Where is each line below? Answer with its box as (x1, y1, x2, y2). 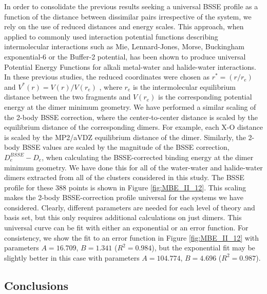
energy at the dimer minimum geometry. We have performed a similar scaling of (4, 101, 256, 112)
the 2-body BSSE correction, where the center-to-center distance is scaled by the (4, 111, 258, 122)
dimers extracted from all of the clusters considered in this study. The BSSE (4, 172, 244, 183)
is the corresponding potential (158, 91, 252, 102)
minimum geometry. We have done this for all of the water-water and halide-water (4, 162, 263, 172)
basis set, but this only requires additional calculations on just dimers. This (4, 212, 242, 223)
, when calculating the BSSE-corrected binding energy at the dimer (42, 151, 254, 162)
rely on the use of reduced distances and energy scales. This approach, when (4, 21, 244, 32)
